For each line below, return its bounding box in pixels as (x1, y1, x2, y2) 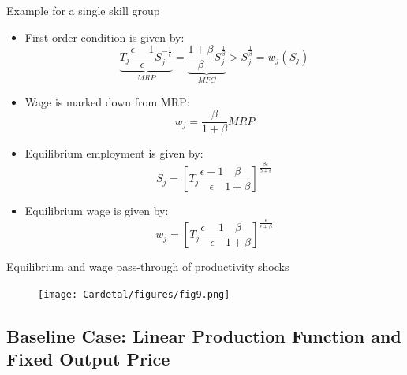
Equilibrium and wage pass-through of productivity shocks (6, 258, 289, 275)
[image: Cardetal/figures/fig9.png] (38, 289, 230, 300)
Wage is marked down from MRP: (24, 93, 190, 110)
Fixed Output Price (6, 347, 170, 371)
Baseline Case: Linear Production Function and (6, 324, 401, 348)
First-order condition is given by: (24, 28, 185, 45)
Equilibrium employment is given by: (24, 145, 203, 162)
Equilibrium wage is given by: (24, 202, 169, 219)
